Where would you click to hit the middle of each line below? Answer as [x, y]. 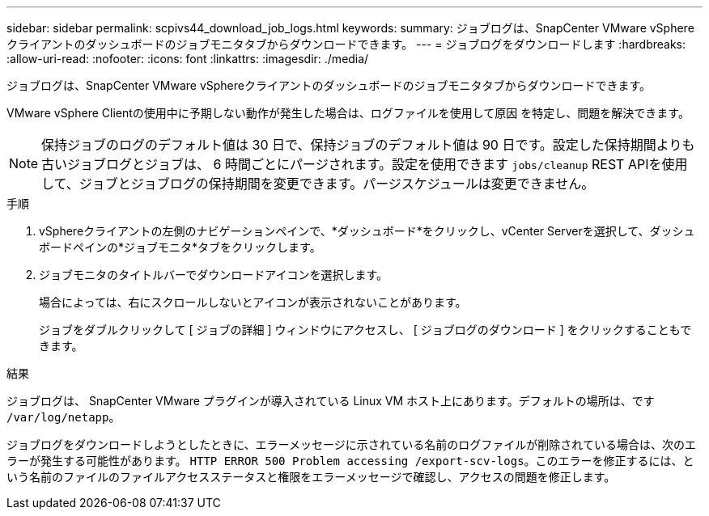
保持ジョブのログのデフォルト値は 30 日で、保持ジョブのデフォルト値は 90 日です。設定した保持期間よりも [368, 145]
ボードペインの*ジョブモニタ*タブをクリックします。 [180, 247]
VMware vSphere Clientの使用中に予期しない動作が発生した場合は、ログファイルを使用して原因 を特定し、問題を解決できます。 [348, 113]
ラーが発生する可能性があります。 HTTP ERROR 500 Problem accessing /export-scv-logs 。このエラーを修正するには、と [350, 461]
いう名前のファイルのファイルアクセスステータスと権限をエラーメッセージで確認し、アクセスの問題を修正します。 [311, 477]
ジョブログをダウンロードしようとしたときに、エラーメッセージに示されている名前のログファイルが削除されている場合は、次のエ [351, 444]
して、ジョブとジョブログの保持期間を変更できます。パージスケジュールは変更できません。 [318, 184]
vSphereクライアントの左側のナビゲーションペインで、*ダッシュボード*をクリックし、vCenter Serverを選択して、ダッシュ [367, 231]
